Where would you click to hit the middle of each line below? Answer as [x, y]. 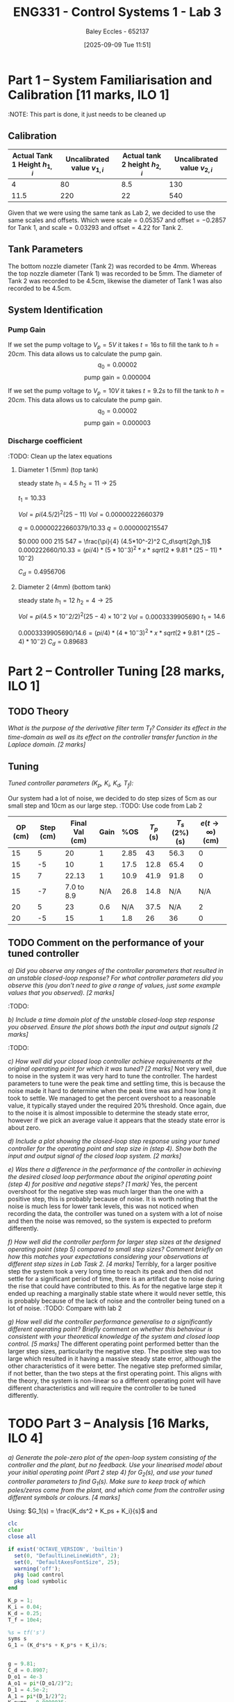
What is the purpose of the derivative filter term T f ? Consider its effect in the [117, 729]
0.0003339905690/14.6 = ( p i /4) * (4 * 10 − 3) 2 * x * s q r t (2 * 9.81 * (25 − [119, 632]
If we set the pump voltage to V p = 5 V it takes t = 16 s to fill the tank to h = [114, 346]
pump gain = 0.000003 [117, 423]
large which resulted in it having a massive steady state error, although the [115, 1358]
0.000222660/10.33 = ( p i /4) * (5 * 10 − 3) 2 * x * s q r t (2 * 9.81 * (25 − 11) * [120, 549]
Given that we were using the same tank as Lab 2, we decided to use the [112, 212]
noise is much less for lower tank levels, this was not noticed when [103, 1206]
